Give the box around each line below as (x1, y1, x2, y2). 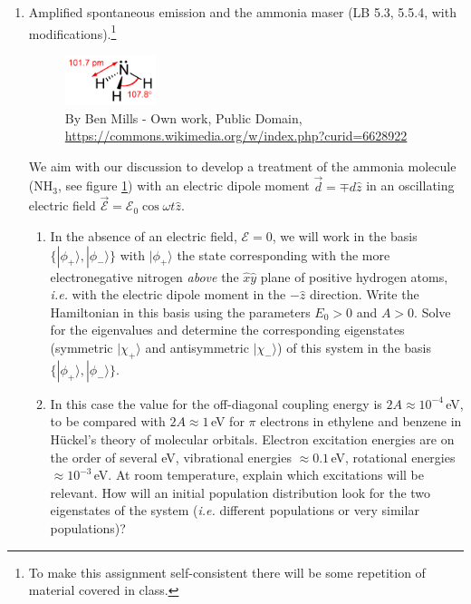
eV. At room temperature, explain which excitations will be (93, 465, 425, 484)
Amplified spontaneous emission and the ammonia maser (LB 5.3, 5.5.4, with (28, 3, 457, 21)
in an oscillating (366, 176, 455, 195)
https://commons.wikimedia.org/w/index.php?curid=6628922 (64, 126, 408, 145)
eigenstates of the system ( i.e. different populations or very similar (50, 501, 419, 520)
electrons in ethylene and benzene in (260, 412, 462, 431)
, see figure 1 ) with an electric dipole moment (57, 176, 310, 195)
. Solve (414, 302, 451, 321)
